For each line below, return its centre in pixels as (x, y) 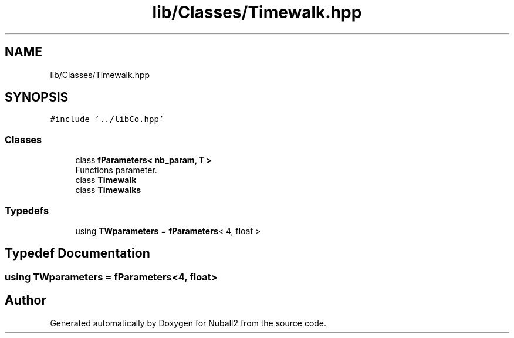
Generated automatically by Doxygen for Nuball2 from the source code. (188, 323)
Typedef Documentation (77, 253)
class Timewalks (108, 190)
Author (26, 300)
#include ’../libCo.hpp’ (107, 119)
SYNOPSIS (37, 97)
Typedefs (27, 210)
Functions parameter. (116, 170)
